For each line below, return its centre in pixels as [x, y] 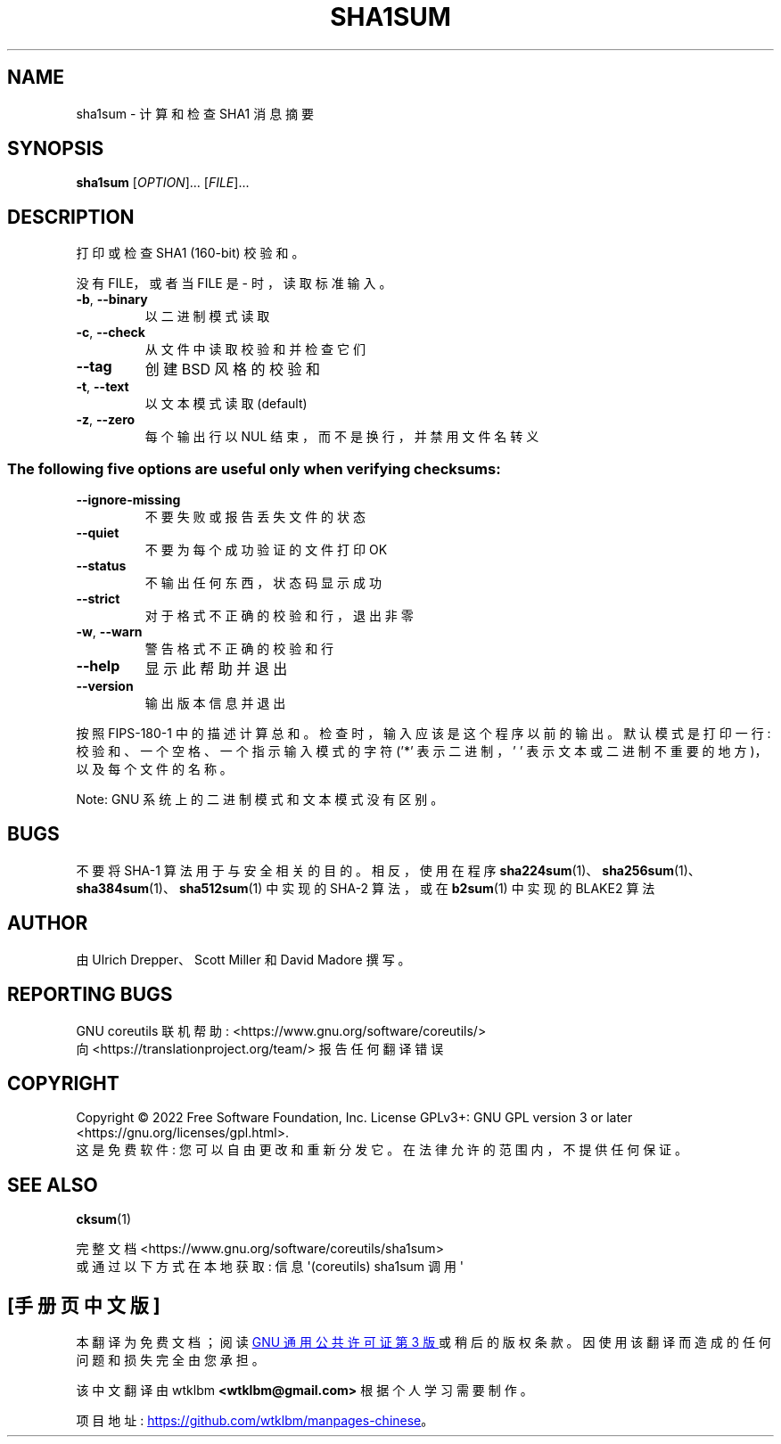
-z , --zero [106, 420]
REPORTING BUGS [90, 995]
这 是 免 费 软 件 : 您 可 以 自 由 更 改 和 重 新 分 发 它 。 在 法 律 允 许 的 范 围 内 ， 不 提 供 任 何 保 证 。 [382, 1150]
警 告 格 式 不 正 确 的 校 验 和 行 [239, 649]
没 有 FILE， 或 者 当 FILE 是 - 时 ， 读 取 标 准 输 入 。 [234, 283]
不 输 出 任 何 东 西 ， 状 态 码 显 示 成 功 [263, 583]
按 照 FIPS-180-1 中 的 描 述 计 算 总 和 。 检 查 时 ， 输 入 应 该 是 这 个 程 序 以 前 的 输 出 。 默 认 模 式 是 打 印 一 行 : [423, 734]
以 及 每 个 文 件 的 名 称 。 [154, 769]
